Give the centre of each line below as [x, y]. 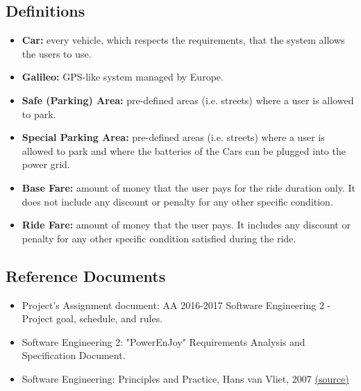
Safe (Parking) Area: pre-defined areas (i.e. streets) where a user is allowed [188, 100]
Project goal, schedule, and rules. [92, 318]
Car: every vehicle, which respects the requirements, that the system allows [183, 40]
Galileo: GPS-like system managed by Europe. [123, 77]
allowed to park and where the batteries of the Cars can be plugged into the [184, 150]
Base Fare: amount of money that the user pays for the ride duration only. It [189, 187]
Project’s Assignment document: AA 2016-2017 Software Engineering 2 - [176, 305]
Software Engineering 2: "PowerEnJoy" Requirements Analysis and [163, 341]
